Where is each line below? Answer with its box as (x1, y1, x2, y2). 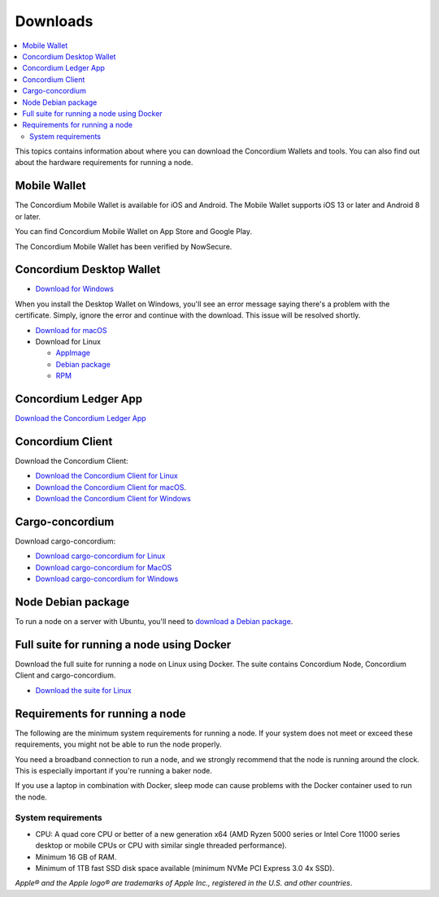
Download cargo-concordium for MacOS (35, 562, 172, 572)
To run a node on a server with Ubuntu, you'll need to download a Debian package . (15, 617, 293, 626)
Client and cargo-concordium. (15, 670, 116, 680)
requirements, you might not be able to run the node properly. (15, 739, 222, 749)
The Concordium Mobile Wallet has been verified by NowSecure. (15, 241, 233, 251)
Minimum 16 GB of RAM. (35, 851, 117, 861)
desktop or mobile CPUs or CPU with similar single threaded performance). (35, 841, 288, 851)
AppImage (55, 348, 91, 357)
